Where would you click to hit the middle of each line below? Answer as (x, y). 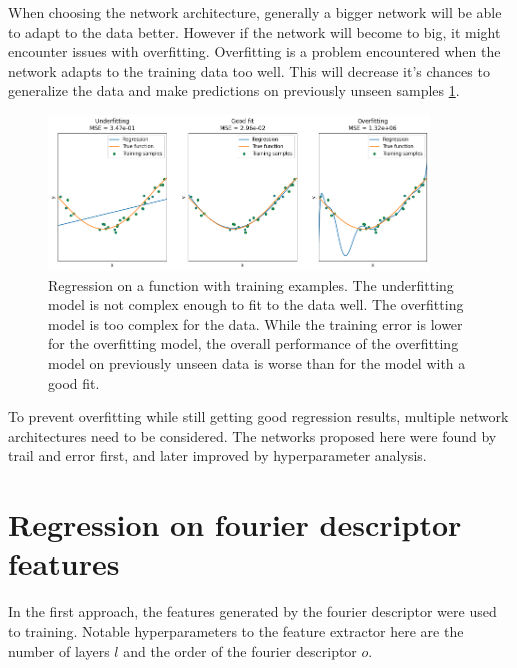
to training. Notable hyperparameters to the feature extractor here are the (236, 630)
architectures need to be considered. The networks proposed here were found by (252, 435)
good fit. (74, 382)
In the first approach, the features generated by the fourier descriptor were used (252, 611)
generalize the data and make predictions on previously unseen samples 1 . (234, 90)
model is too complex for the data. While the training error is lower (255, 323)
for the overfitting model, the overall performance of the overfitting (253, 343)
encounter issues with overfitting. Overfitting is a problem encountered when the (254, 51)
